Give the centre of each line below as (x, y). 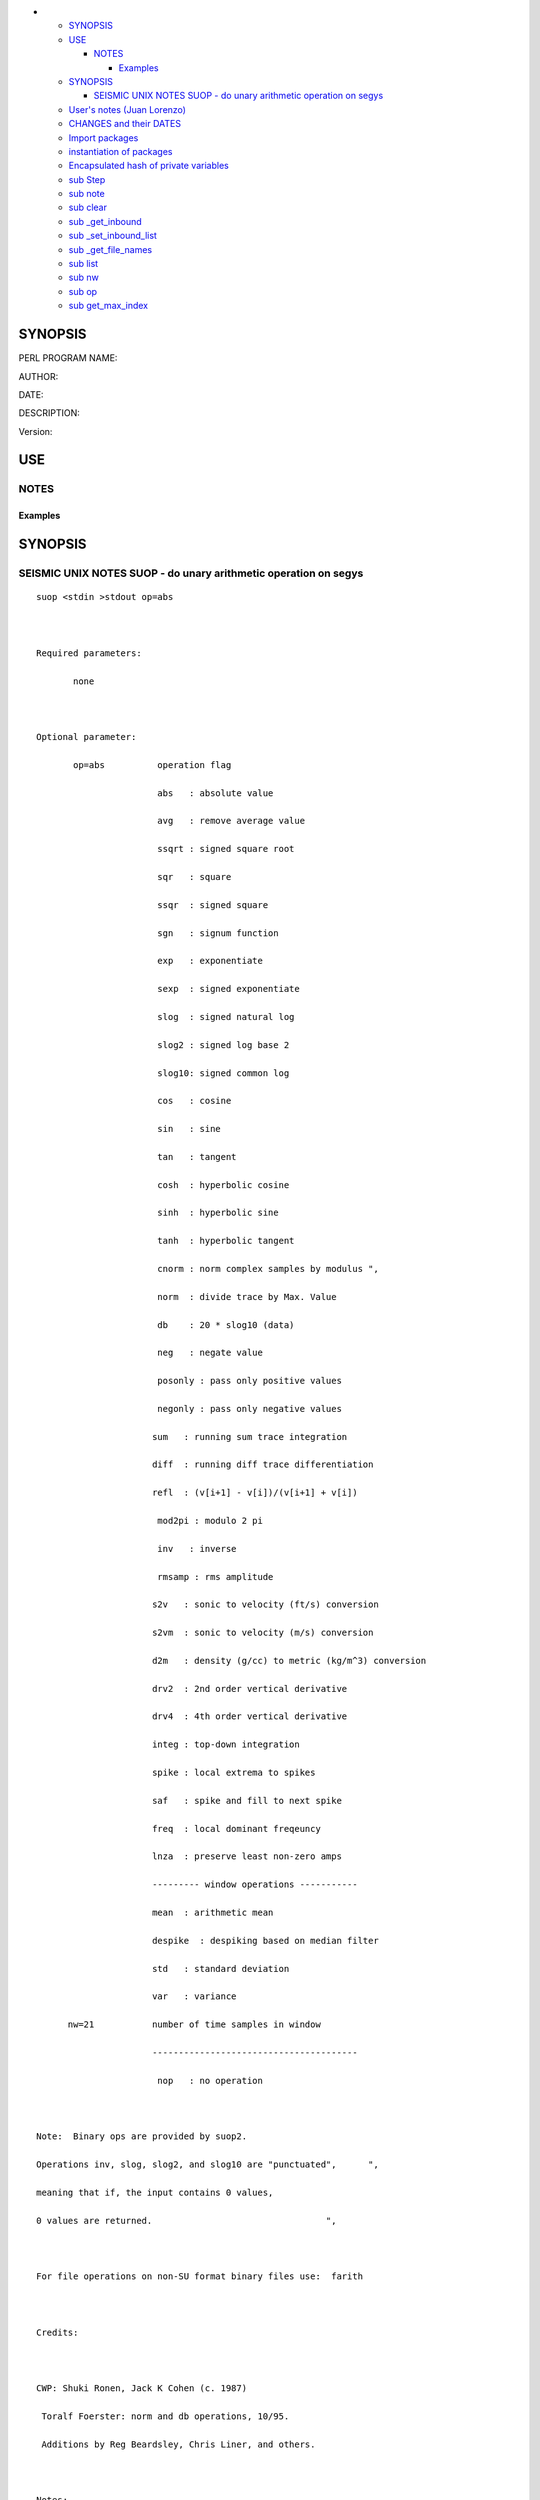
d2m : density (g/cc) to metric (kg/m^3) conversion (289, 1660)
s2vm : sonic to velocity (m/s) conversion (262, 1633)
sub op (83, 291)
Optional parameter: (86, 737)
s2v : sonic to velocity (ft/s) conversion (265, 1604)
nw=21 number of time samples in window (194, 2024)
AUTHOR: (38, 376)
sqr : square (194, 877)
